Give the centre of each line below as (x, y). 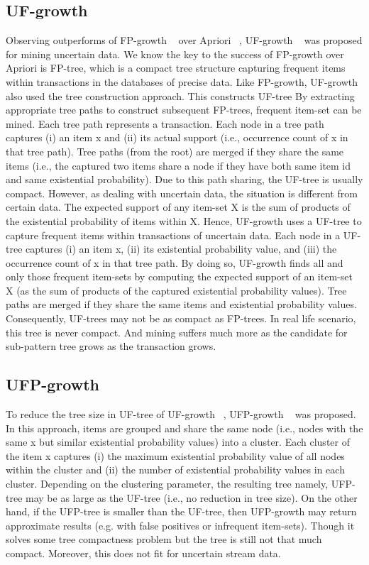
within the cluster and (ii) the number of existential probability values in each (175, 470)
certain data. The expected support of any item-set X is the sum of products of (178, 207)
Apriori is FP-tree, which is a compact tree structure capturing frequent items (176, 68)
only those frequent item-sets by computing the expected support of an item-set (179, 276)
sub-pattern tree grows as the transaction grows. (111, 346)
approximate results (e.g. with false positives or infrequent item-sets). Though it (180, 525)
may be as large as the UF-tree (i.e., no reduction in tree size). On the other (192, 497)
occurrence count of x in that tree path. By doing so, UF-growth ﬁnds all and (175, 262)
